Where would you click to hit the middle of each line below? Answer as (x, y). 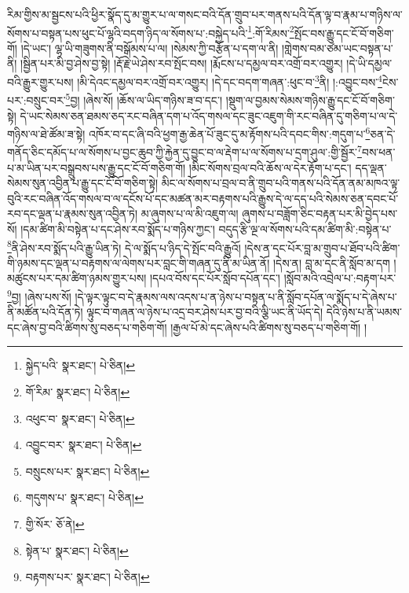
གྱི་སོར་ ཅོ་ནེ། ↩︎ (55, 524)
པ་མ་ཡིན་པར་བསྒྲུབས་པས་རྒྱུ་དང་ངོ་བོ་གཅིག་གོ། (97, 167)
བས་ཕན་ (378, 152)
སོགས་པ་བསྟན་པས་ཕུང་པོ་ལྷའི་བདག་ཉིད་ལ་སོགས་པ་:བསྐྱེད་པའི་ (128, 33)
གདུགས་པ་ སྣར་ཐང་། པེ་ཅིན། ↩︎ (84, 497)
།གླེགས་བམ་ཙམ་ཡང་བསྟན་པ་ (337, 48)
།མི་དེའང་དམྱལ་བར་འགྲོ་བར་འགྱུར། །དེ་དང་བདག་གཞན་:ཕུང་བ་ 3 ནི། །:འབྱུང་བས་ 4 (230, 81)
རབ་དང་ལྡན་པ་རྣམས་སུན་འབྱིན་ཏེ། (73, 214)
